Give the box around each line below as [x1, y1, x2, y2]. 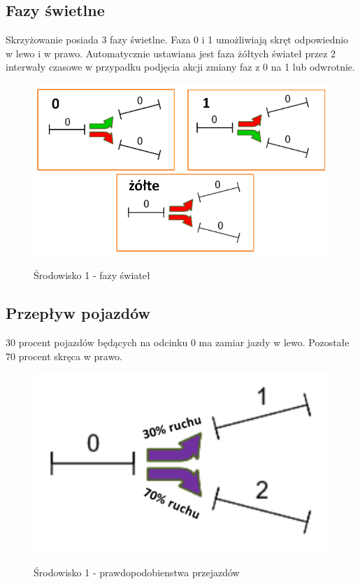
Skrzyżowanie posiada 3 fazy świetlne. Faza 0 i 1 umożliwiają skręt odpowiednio [6, 32, 349, 47]
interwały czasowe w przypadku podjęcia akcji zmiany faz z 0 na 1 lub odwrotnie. [6, 59, 355, 74]
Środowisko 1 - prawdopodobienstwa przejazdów [34, 564, 240, 579]
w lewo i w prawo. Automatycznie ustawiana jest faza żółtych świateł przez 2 [6, 45, 336, 60]
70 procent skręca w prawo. [6, 348, 123, 363]
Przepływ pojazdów [6, 302, 150, 324]
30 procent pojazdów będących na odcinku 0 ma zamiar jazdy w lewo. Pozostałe [6, 334, 350, 349]
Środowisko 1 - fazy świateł [34, 268, 150, 283]
